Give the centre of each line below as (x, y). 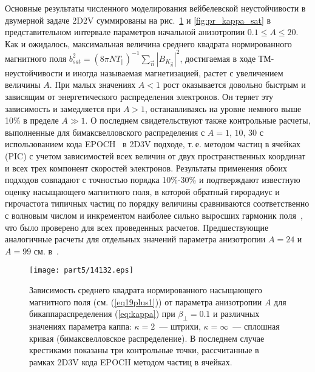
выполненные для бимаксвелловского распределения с (105, 132)
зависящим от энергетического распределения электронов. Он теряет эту (139, 97)
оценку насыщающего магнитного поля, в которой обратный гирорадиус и (142, 191)
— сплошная (256, 326)
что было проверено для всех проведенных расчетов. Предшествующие (137, 227)
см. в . (46, 251)
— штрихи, (180, 326)
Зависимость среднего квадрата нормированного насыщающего (146, 290)
